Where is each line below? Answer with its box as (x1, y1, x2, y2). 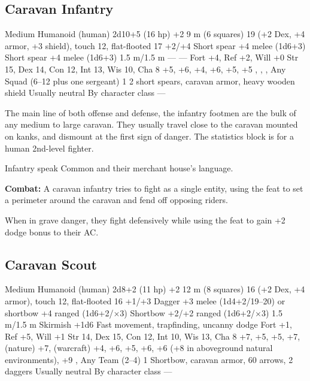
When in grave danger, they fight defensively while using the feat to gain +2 (5, 213, 285, 226)
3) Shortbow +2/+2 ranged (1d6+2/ (120, 306, 255, 319)
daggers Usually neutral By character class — (5, 365, 172, 377)
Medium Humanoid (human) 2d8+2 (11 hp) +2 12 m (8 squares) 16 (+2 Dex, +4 (5, 283, 305, 295)
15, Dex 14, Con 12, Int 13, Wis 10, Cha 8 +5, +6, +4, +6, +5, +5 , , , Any (5, 62, 286, 75)
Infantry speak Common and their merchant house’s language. (5, 162, 233, 174)
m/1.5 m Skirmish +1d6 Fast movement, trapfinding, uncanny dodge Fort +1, (5, 318, 292, 331)
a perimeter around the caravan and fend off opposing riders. (5, 193, 228, 206)
